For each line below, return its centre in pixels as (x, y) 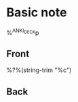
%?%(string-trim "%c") (39, 70)
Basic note (37, 13)
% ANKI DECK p (23, 32)
